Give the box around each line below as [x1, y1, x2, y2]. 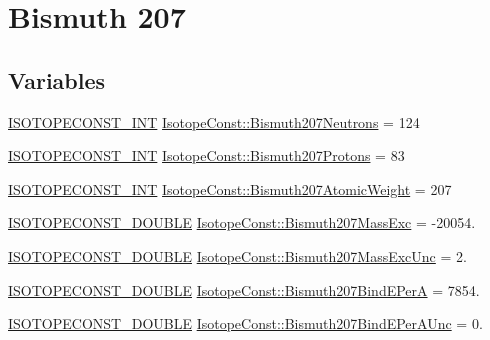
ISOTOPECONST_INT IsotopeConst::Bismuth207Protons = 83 [8, 145, 405, 166]
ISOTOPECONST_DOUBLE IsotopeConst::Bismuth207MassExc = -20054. [8, 212, 476, 233]
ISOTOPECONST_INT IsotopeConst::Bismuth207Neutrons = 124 [8, 111, 420, 132]
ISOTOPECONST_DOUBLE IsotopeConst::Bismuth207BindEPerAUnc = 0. [8, 313, 483, 334]
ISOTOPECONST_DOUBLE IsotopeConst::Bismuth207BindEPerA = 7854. [8, 279, 480, 300]
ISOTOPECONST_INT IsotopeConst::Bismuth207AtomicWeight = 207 [8, 178, 452, 199]
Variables [8, 64, 106, 95]
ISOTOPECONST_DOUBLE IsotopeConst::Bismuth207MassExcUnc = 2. [8, 245, 467, 266]
